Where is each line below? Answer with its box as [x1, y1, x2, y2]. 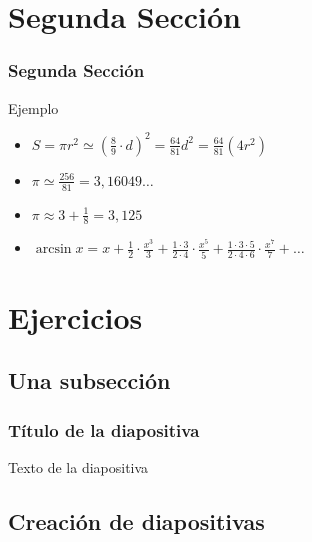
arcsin [35, 242, 72, 257]
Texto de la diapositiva [8, 457, 149, 478]
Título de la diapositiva [8, 417, 200, 442]
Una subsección [8, 365, 171, 396]
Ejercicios [8, 296, 143, 337]
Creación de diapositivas [8, 506, 265, 537]
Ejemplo [8, 97, 59, 118]
